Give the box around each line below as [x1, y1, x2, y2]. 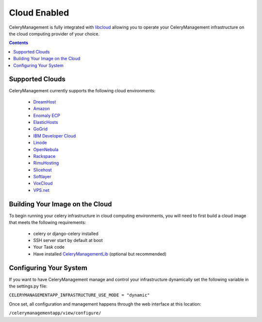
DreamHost [33, 99, 56, 104]
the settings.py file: [9, 283, 48, 289]
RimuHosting [33, 160, 59, 166]
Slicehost [33, 167, 52, 172]
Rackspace [33, 153, 56, 159]
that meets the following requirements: [9, 220, 86, 225]
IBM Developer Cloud [33, 133, 76, 138]
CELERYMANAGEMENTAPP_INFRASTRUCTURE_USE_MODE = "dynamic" [9, 292, 150, 298]
